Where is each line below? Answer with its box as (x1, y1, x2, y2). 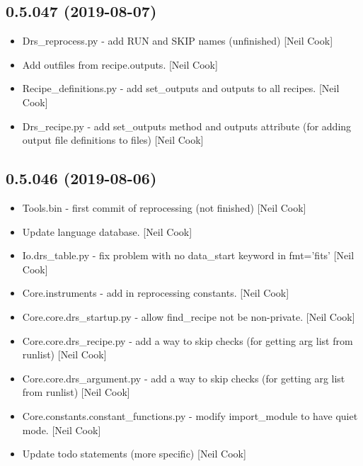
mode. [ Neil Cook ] (22, 422, 101, 437)
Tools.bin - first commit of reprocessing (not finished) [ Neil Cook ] (22, 200, 306, 215)
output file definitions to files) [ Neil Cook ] (22, 132, 204, 147)
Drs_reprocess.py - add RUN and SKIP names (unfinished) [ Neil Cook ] (22, 33, 333, 48)
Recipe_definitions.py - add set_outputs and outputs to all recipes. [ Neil (22, 81, 340, 96)
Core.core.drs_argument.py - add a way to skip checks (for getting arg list (22, 370, 345, 385)
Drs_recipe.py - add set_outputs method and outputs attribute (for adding (22, 118, 352, 133)
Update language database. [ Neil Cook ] (22, 224, 192, 239)
